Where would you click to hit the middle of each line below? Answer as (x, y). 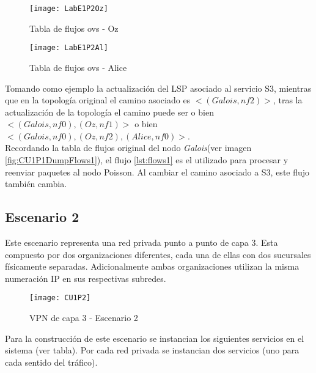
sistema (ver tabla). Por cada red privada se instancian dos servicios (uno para (152, 350)
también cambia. (36, 184)
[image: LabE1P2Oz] (69, 9)
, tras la (288, 100)
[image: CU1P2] (60, 298)
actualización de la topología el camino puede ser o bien (109, 112)
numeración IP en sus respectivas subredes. (86, 278)
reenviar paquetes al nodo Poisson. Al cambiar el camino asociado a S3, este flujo (157, 172)
